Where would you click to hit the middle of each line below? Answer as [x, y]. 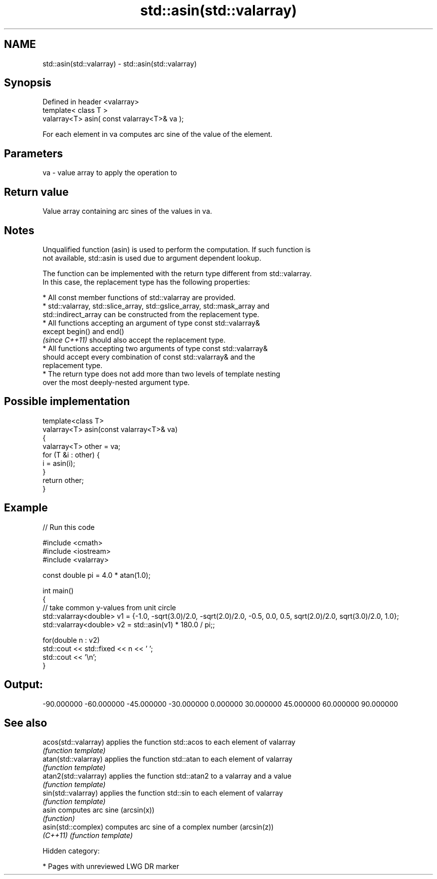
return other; [63, 480]
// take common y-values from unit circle [109, 607]
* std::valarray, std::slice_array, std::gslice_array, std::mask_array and [156, 306]
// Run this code [69, 527]
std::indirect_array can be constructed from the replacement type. [151, 314]
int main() [58, 590]
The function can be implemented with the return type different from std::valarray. [177, 273]
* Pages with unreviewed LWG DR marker [111, 867]
